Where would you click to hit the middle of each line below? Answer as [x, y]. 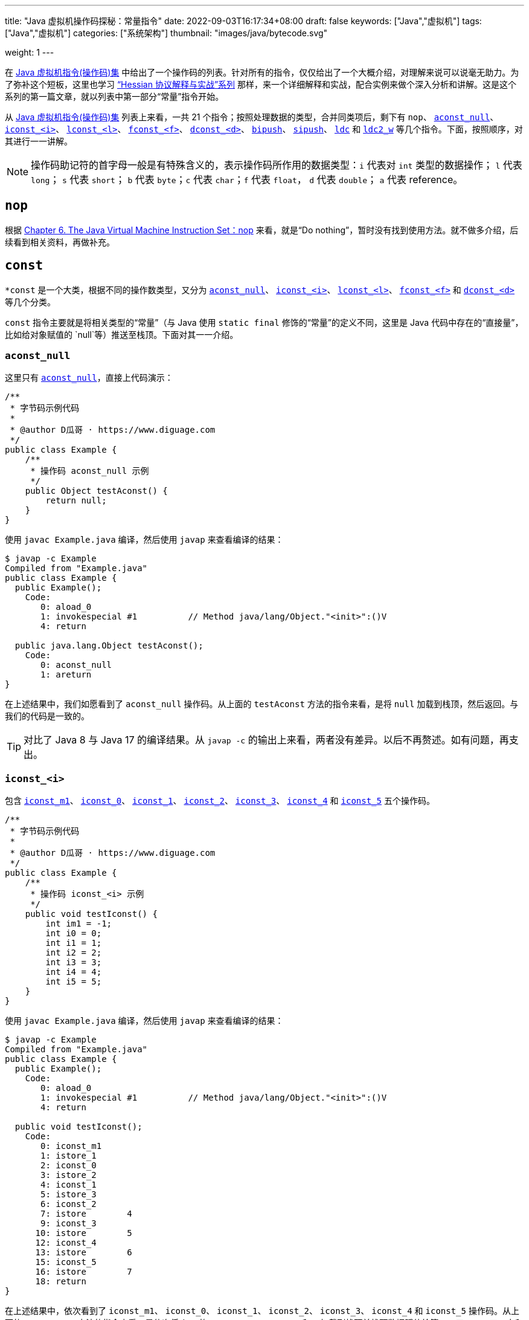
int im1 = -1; [79, 924]
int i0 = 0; [74, 933]
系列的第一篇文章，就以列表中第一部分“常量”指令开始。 [114, 96]
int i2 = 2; [74, 953]
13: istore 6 [84, 1253]
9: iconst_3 [69, 1224]
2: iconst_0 [69, 1166]
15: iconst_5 [66, 1262]
